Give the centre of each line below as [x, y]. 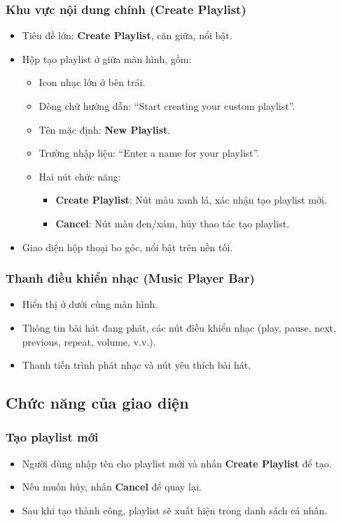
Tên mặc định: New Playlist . [105, 129]
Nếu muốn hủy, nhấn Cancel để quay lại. [112, 487]
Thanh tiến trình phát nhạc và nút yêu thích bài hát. [137, 365]
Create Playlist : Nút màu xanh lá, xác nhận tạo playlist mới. [191, 200]
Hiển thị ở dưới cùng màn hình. [90, 304]
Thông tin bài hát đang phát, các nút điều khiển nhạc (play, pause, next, [179, 327]
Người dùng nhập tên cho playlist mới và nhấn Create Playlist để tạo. [177, 463]
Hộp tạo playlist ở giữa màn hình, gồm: [107, 58]
